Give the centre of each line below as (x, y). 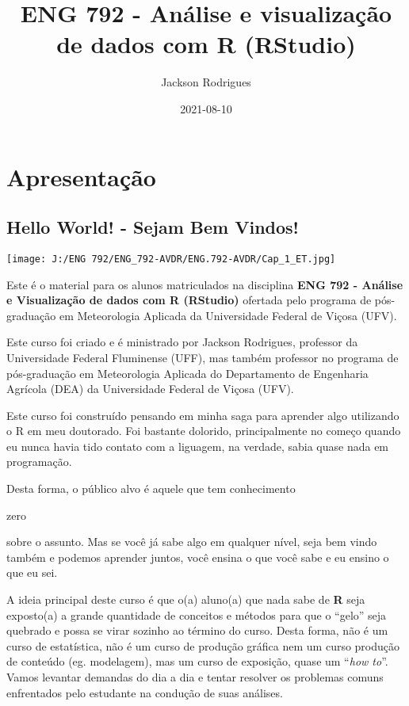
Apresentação (81, 176)
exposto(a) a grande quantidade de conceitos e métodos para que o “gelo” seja (197, 614)
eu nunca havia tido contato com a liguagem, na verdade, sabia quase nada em (198, 446)
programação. (39, 462)
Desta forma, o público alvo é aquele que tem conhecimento (151, 488)
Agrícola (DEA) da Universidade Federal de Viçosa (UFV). (150, 389)
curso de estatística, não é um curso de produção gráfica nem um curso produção (203, 645)
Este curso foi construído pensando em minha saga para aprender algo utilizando (203, 415)
